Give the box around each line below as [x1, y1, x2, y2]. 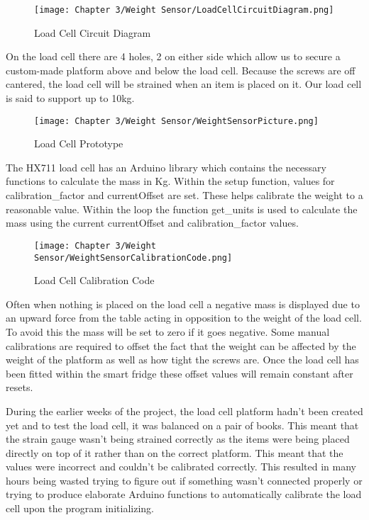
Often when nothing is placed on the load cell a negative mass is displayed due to [6, 296, 360, 311]
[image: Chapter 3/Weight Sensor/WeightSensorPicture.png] [34, 115, 319, 126]
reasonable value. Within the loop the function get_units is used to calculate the [6, 201, 358, 216]
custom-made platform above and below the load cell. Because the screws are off [6, 62, 356, 77]
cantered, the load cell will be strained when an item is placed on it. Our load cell [6, 77, 362, 91]
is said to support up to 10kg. [6, 91, 135, 106]
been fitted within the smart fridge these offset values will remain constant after [6, 366, 353, 380]
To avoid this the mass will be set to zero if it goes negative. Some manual [6, 324, 330, 339]
